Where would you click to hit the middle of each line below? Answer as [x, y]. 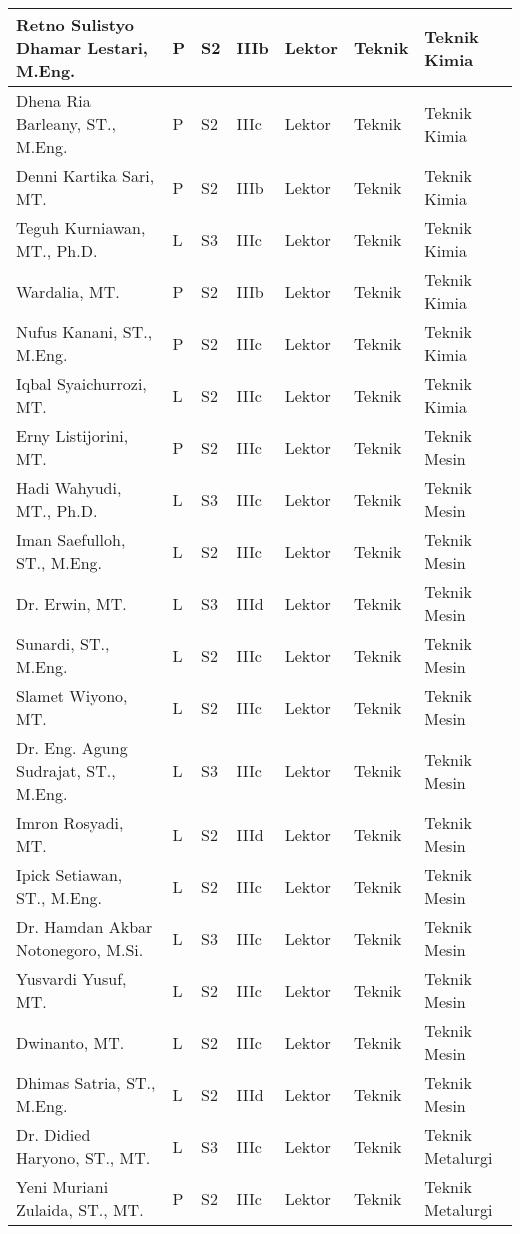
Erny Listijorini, [72, 435]
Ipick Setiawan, [69, 874]
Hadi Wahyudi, [69, 487]
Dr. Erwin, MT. [71, 603]
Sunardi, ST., [63, 643]
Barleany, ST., [66, 123]
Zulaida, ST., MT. [80, 1209]
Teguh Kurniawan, [81, 227]
